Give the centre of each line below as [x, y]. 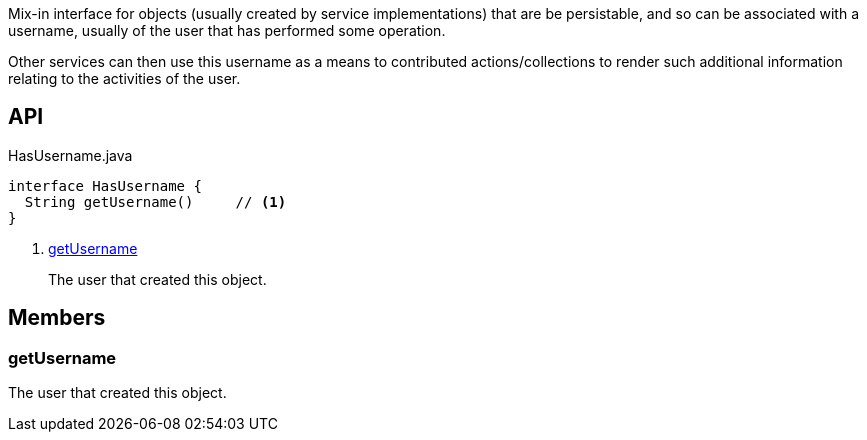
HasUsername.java [70, 155]
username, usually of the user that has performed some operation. [227, 30]
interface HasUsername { [105, 185]
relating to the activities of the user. [124, 78]
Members [57, 318]
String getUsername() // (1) [155, 201]
